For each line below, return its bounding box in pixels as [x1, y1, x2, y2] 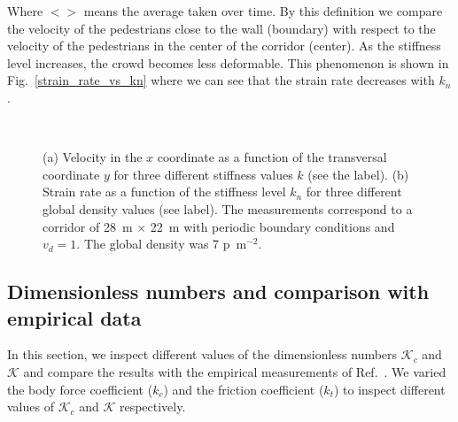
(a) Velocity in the [43, 148, 143, 166]
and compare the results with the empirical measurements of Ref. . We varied [23, 362, 446, 380]
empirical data [7, 303, 142, 331]
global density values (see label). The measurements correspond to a [43, 199, 413, 218]
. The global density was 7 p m [76, 234, 247, 253]
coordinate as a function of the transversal [157, 148, 387, 166]
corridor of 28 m [43, 217, 133, 235]
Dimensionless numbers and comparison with [7, 278, 430, 305]
